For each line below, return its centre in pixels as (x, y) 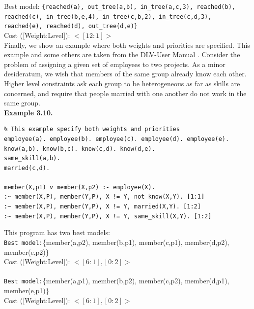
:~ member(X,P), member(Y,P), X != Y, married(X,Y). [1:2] (102, 207)
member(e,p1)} (27, 290)
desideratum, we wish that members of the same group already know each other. (125, 74)
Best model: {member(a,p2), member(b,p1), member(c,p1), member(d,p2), (117, 242)
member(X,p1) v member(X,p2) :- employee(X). (80, 187)
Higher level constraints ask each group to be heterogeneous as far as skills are (122, 83)
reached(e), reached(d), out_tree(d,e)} (71, 26)
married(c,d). (27, 168)
